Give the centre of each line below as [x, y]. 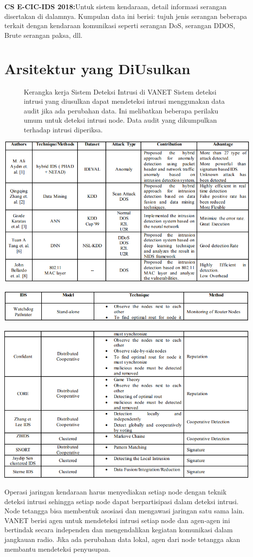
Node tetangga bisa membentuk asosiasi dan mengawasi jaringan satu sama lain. [125, 511]
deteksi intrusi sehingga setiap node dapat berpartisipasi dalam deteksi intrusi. [122, 501]
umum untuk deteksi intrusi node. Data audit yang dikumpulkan [120, 120]
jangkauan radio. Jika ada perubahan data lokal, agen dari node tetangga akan [122, 539]
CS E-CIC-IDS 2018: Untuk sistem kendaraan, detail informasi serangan [116, 6]
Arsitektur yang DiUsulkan [97, 68]
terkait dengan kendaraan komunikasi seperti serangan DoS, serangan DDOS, [120, 25]
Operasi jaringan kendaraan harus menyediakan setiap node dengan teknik [116, 492]
